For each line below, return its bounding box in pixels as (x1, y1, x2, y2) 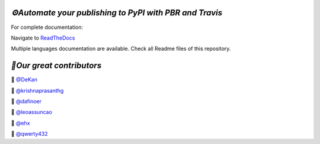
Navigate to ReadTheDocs (11, 34, 75, 41)
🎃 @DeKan (11, 76, 38, 83)
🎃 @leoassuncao (11, 109, 53, 116)
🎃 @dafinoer (11, 97, 41, 104)
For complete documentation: (11, 24, 83, 31)
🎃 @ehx (11, 119, 30, 126)
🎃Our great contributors (11, 61, 102, 71)
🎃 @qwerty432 (11, 130, 49, 138)
